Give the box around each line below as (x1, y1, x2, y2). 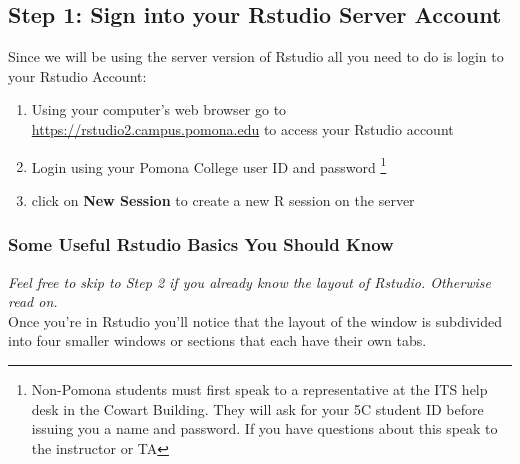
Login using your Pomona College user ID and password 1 (31, 153, 387, 177)
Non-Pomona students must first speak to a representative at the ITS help (31, 379, 488, 400)
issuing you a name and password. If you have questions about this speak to (31, 418, 498, 439)
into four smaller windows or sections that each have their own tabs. (8, 330, 427, 351)
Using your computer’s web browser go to (31, 99, 287, 120)
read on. (8, 291, 58, 312)
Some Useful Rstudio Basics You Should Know (8, 232, 394, 257)
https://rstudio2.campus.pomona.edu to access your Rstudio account (31, 118, 454, 139)
